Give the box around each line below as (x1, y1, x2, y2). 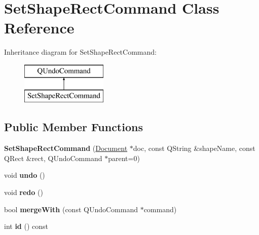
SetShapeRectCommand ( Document (4, 143, 128, 153)
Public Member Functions (4, 119, 143, 135)
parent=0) (108, 152, 140, 163)
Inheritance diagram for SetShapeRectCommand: (4, 47, 157, 57)
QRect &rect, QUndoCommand (4, 152, 102, 163)
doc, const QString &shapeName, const (133, 143, 255, 153)
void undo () (4, 170, 45, 180)
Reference (4, 17, 75, 38)
